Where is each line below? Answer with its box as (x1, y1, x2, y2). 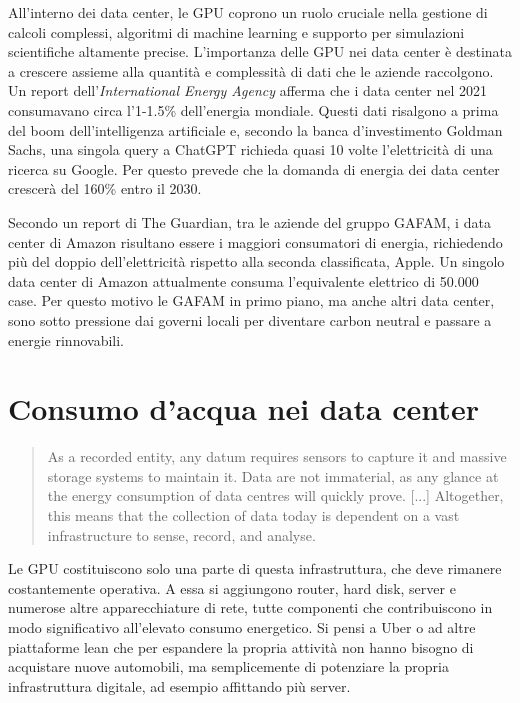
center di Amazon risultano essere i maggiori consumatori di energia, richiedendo (8, 231, 503, 252)
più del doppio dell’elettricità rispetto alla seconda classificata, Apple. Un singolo (8, 251, 505, 272)
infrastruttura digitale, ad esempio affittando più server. (8, 675, 351, 696)
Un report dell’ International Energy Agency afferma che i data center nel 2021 (8, 80, 488, 101)
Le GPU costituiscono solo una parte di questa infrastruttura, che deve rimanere (8, 558, 502, 579)
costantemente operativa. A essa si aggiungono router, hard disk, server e (8, 577, 456, 598)
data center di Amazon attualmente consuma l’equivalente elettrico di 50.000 (8, 270, 479, 291)
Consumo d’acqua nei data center (8, 388, 479, 429)
